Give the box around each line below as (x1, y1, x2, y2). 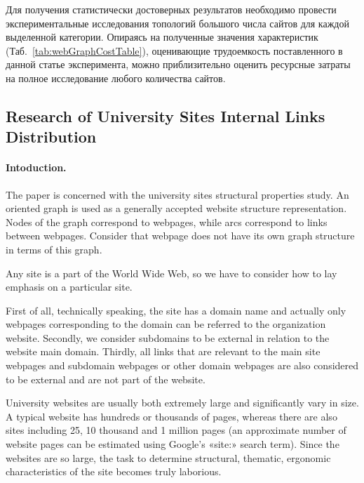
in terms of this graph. (6, 241, 102, 256)
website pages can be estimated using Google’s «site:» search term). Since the (6, 437, 339, 451)
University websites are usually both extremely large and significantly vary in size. (6, 395, 359, 410)
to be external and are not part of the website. (6, 371, 205, 386)
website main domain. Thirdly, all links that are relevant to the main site (6, 344, 321, 359)
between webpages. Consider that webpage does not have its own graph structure (6, 228, 355, 243)
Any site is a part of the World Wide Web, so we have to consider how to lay (6, 265, 337, 280)
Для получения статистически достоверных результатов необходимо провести (6, 2, 337, 16)
